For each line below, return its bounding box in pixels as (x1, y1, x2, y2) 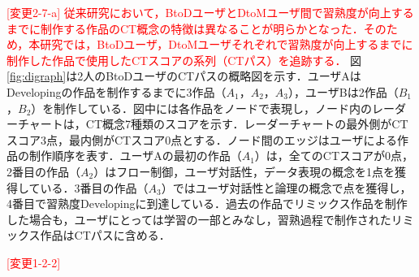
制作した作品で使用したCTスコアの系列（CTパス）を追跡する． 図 (6, 51, 362, 68)
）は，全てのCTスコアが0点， (254, 147, 414, 164)
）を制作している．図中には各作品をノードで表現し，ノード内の (31, 99, 372, 116)
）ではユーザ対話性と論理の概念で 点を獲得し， (161, 179, 412, 196)
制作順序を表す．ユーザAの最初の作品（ (28, 147, 242, 164)
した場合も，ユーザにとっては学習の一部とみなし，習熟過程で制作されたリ (6, 210, 403, 227)
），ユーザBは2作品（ (288, 83, 399, 100)
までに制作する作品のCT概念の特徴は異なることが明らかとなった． (6, 19, 364, 37)
